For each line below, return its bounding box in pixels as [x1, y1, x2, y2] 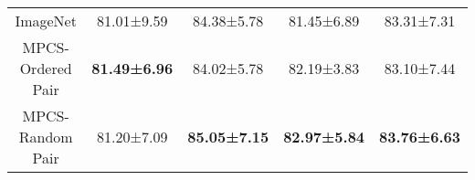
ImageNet [15, 10, 77, 31]
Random [18, 126, 73, 147]
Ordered [19, 58, 72, 79]
